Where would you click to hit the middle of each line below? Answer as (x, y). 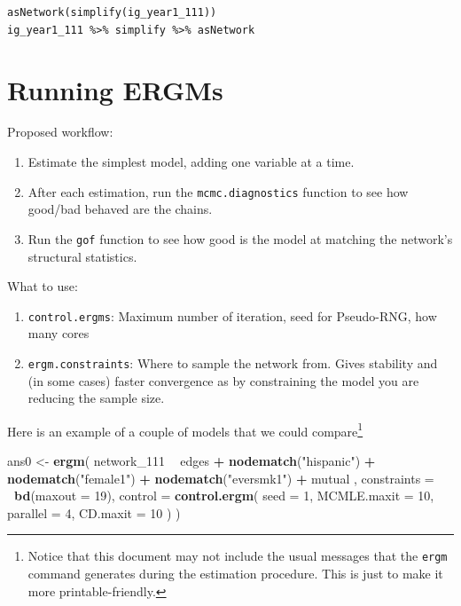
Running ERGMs (115, 89)
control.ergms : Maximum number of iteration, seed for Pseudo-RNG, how (232, 315)
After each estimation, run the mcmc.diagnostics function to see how (218, 191)
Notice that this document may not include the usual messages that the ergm (238, 556)
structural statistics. (82, 256)
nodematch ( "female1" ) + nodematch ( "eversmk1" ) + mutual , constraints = (221, 478)
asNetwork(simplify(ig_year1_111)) (112, 12)
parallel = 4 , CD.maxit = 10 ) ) (94, 512)
